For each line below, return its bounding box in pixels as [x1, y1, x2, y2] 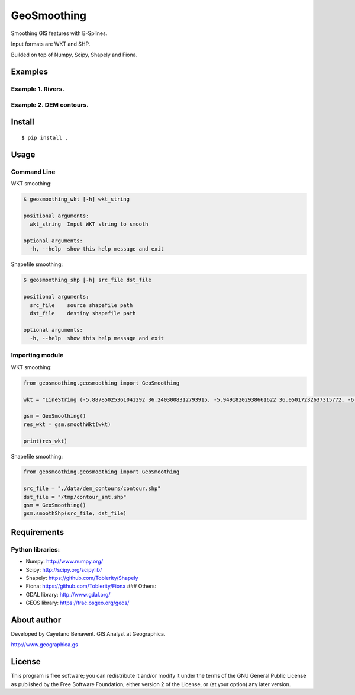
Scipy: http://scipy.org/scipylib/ [25, 566, 102, 573]
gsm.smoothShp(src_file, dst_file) [23, 510, 127, 517]
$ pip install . [21, 134, 69, 141]
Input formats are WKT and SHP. [11, 40, 91, 47]
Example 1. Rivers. [11, 85, 64, 93]
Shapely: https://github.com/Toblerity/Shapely [25, 574, 138, 581]
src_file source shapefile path [30, 302, 133, 308]
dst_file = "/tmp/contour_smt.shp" [23, 494, 127, 500]
